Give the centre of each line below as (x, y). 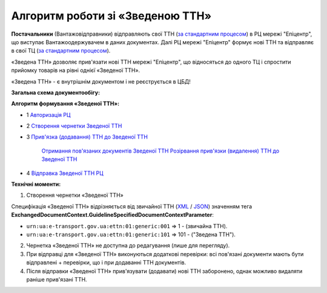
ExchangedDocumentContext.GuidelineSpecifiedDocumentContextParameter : (113, 215)
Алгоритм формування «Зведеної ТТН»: (65, 104)
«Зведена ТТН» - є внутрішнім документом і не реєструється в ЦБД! (101, 81)
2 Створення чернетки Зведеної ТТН (74, 126)
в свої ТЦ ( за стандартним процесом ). (61, 51)
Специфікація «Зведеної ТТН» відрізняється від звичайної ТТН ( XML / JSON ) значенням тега (132, 206)
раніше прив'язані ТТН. (57, 279)
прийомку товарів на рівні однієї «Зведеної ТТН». (76, 70)
